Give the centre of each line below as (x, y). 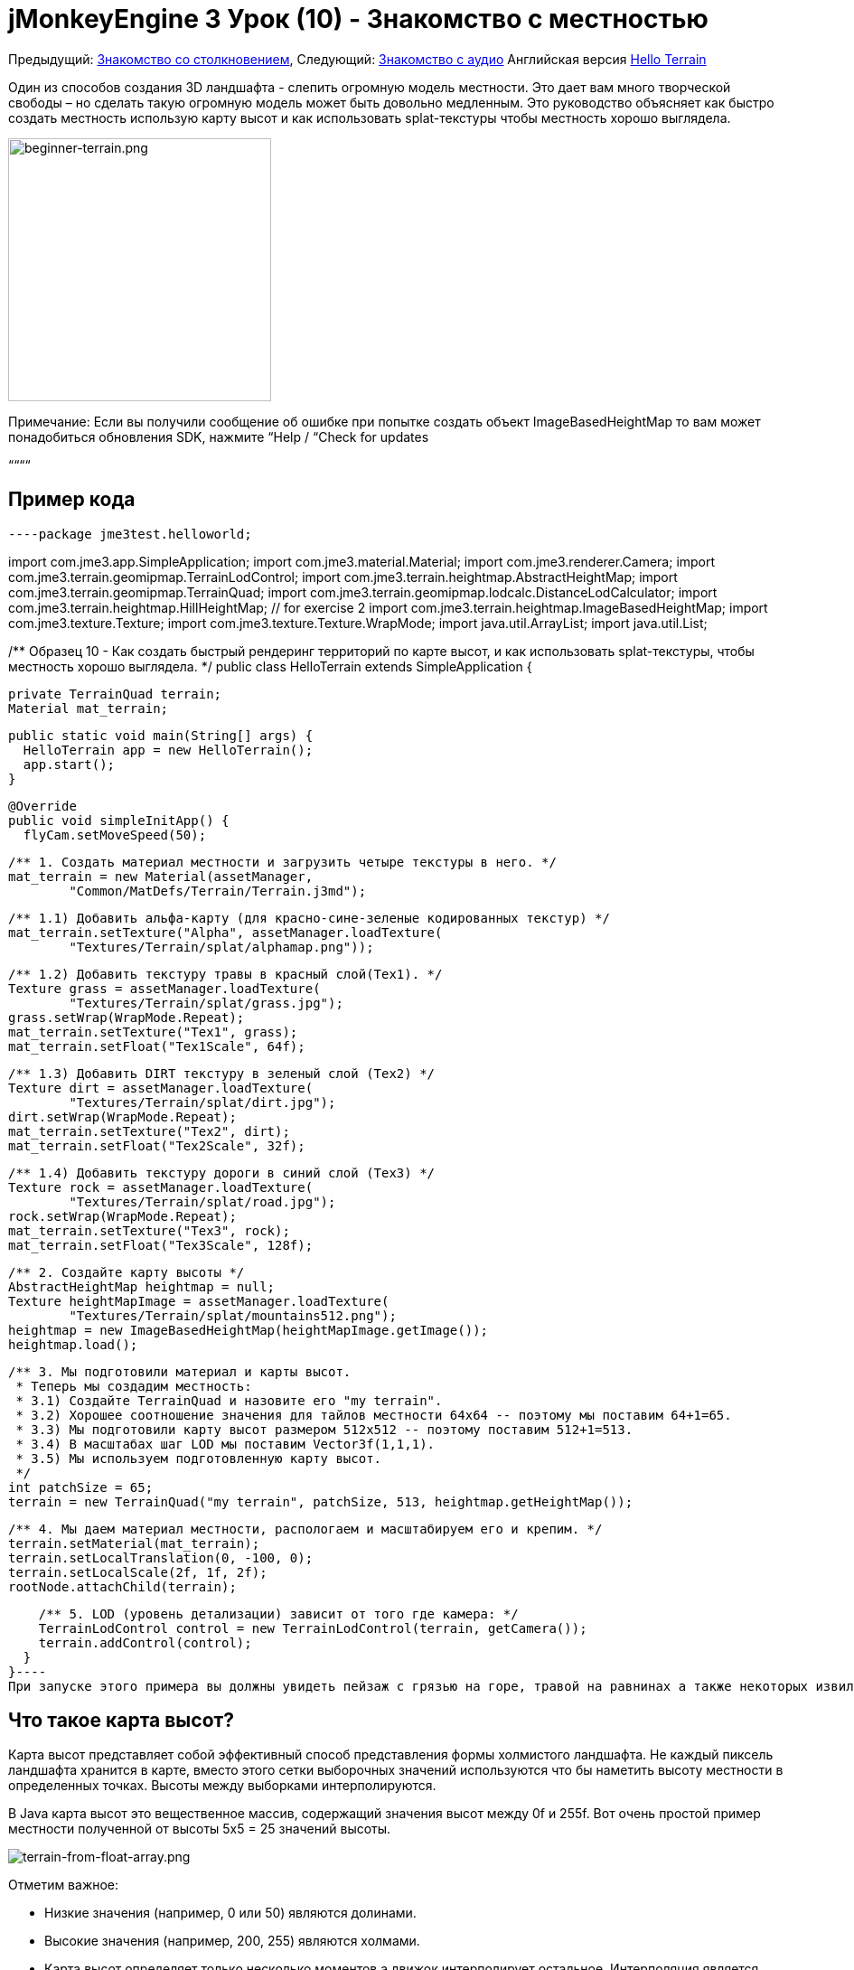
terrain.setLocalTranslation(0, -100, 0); (161, 1557)
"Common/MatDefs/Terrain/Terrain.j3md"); (218, 891)
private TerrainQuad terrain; (115, 694)
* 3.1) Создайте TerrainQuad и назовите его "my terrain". (229, 1400)
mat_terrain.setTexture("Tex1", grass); (153, 1032)
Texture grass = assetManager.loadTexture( (164, 988)
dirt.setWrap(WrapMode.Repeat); (122, 1116)
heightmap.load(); (73, 1344)
